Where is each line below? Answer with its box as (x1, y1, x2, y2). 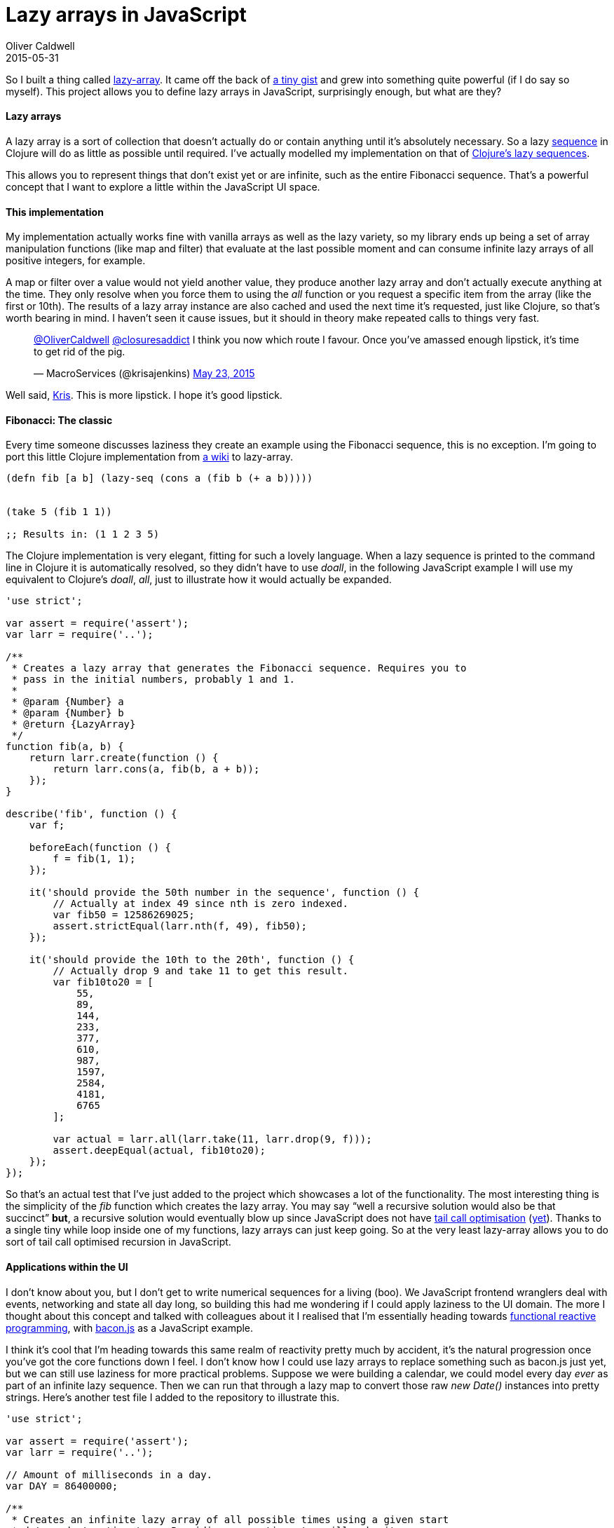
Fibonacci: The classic (6, 414, 113, 426)
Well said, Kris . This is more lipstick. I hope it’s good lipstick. (6, 389, 282, 402)
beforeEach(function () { (29, 842, 172, 854)
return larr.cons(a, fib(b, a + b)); (53, 763, 260, 775)
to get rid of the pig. (34, 346, 125, 358)
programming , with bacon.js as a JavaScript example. (6, 1321, 254, 1334)
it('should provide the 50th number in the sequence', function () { (29, 887, 420, 899)
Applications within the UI (6, 1261, 128, 1274)
